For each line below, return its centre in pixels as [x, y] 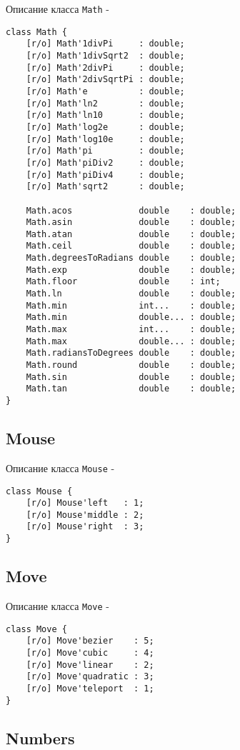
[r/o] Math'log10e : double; [105, 139]
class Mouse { [39, 491]
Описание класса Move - [57, 606]
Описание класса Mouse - [60, 467]
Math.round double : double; [131, 365]
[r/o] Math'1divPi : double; [105, 44]
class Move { [36, 629]
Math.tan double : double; [131, 389]
